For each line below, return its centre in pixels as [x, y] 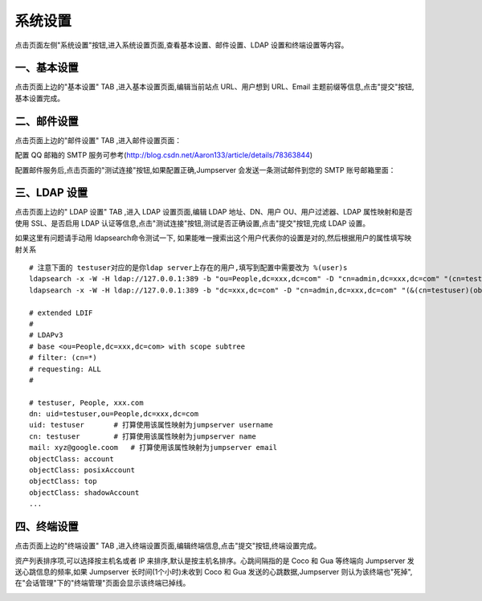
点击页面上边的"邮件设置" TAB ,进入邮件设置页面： [98, 140]
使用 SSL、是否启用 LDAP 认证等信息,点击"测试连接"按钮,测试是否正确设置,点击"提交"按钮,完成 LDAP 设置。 [192, 223]
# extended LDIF [61, 313]
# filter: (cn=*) [63, 358]
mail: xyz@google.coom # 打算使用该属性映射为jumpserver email [153, 448]
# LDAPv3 [46, 335]
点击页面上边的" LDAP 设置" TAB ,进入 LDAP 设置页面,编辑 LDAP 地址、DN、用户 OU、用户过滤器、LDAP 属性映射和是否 [214, 212]
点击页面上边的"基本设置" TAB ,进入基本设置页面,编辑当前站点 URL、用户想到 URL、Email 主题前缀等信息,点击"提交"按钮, [214, 87]
